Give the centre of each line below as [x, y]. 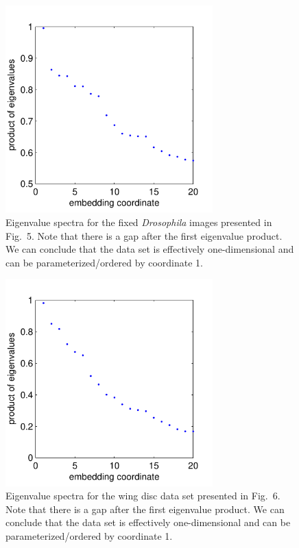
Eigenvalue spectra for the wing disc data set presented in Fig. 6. [143, 496]
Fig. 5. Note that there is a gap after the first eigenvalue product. [144, 235]
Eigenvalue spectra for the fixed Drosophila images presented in [139, 222]
